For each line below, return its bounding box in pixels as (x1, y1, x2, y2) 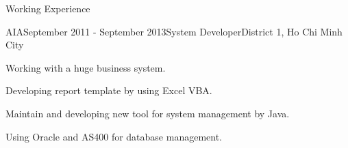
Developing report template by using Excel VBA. (5, 83, 212, 98)
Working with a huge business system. (5, 60, 166, 74)
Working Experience (5, 1, 90, 15)
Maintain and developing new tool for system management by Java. (5, 106, 290, 120)
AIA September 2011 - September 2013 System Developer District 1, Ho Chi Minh (5, 24, 343, 38)
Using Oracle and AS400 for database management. (5, 129, 223, 143)
